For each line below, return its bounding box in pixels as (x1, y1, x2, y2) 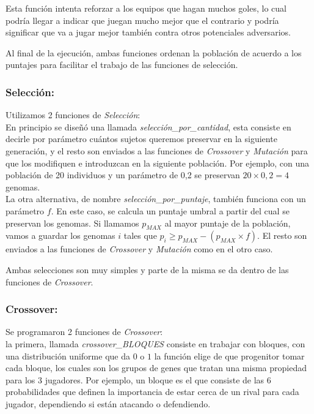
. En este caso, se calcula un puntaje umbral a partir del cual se (51, 204, 290, 217)
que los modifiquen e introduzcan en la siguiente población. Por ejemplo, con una (5, 156, 310, 169)
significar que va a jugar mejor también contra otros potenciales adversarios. (5, 26, 291, 39)
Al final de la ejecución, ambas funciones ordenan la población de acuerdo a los (5, 46, 302, 59)
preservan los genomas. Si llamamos (5, 216, 139, 229)
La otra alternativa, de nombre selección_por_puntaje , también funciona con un (5, 192, 306, 205)
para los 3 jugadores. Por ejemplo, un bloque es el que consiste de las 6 (5, 373, 271, 386)
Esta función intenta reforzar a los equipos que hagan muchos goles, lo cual (5, 2, 287, 14)
